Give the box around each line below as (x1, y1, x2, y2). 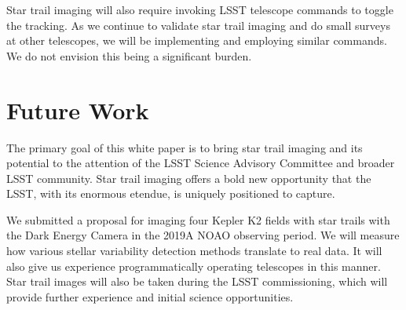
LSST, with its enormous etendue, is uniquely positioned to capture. (6, 185, 335, 202)
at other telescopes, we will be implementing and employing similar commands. (6, 32, 387, 49)
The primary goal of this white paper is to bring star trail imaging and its (6, 139, 363, 155)
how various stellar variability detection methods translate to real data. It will (6, 243, 382, 259)
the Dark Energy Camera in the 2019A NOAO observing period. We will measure (6, 227, 400, 243)
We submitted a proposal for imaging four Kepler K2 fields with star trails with (6, 211, 390, 228)
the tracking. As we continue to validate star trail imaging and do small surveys (6, 16, 390, 33)
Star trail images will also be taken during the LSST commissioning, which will (6, 273, 388, 290)
